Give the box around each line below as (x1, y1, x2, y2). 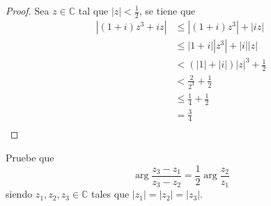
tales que (91, 187, 130, 201)
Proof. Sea (6, 3, 49, 17)
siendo (6, 187, 33, 201)
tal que (78, 3, 109, 17)
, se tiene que (139, 3, 196, 17)
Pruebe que (6, 150, 54, 165)
